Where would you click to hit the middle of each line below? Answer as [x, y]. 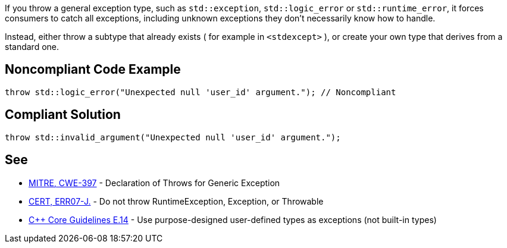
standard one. [32, 47]
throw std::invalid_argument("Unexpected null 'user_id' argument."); [173, 137]
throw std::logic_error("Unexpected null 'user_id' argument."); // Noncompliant [201, 92]
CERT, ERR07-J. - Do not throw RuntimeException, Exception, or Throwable [176, 201]
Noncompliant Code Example [93, 70]
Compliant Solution [63, 115]
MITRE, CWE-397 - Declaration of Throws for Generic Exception [154, 183]
